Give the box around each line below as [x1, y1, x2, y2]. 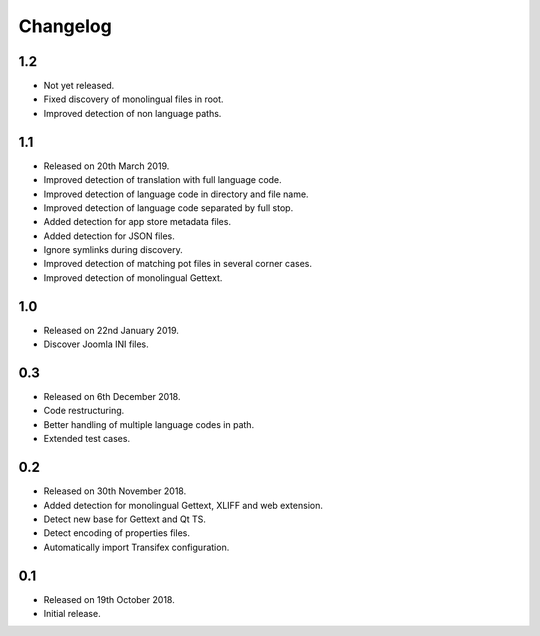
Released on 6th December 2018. [43, 391, 181, 403]
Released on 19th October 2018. [43, 593, 175, 605]
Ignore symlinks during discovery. [43, 244, 184, 256]
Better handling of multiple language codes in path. [43, 418, 255, 430]
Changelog [18, 15, 112, 37]
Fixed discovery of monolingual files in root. [43, 93, 224, 105]
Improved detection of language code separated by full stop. [43, 201, 294, 214]
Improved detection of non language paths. [43, 107, 222, 119]
